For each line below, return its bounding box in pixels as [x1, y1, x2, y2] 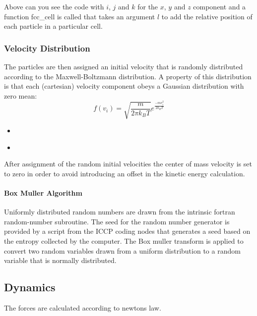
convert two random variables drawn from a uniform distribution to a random [4, 245, 241, 256]
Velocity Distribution [4, 42, 90, 54]
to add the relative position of [161, 11, 253, 21]
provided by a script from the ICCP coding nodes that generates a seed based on [4, 226, 251, 236]
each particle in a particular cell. [4, 21, 103, 31]
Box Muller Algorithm [4, 187, 82, 198]
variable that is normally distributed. [4, 255, 117, 265]
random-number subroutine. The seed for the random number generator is [4, 216, 230, 226]
